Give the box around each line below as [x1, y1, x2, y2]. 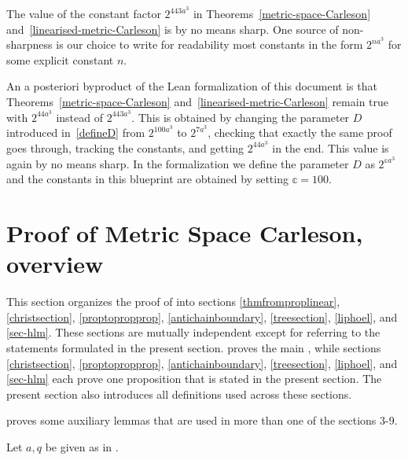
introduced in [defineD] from [6, 124, 145, 141]
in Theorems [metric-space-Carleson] [193, 6, 371, 22]
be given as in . [45, 438, 119, 454]
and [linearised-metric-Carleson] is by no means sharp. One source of [6, 20, 339, 37]
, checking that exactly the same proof [208, 124, 392, 141]
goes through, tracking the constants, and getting [6, 139, 244, 156]
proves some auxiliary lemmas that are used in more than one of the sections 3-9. [6, 412, 398, 429]
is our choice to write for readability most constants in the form [56, 36, 363, 53]
